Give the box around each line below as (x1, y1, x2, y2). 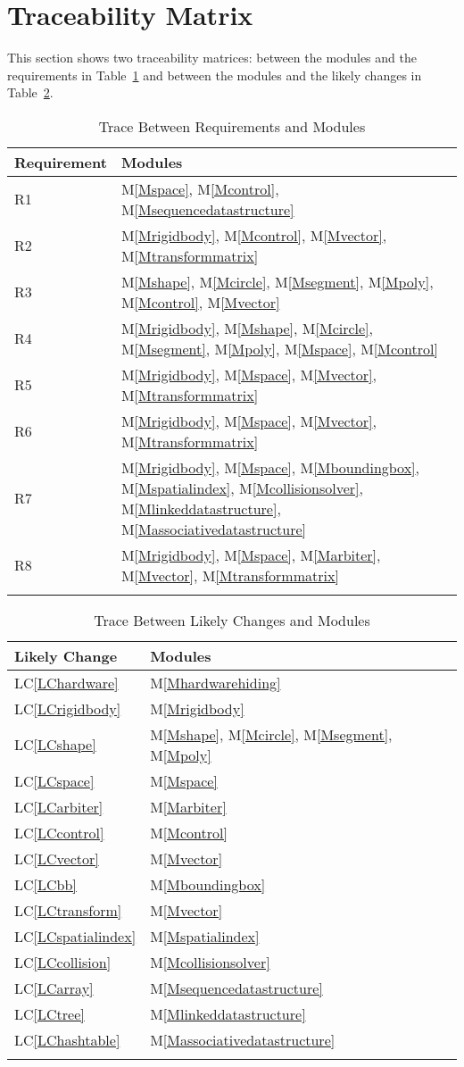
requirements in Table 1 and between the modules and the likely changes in (7, 65, 422, 84)
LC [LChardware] (14, 671, 119, 693)
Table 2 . (7, 83, 54, 102)
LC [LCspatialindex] (14, 925, 137, 946)
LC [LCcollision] (14, 951, 112, 972)
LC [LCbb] (14, 873, 77, 895)
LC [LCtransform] (14, 899, 122, 921)
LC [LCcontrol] (14, 821, 104, 843)
